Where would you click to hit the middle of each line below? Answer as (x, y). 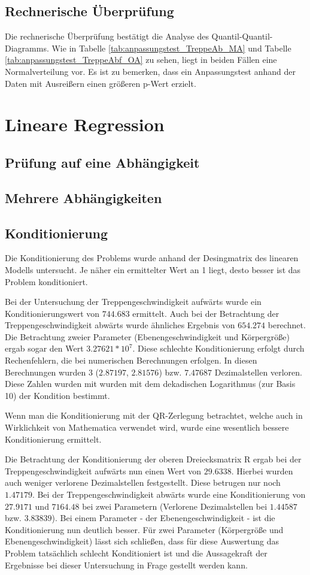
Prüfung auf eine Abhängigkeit (102, 162)
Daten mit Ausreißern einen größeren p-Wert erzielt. (101, 83)
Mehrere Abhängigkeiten (83, 197)
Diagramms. (27, 48)
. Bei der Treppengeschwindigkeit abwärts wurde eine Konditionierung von (169, 494)
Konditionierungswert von (52, 313)
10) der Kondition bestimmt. (57, 395)
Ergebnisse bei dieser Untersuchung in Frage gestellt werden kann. (126, 565)
